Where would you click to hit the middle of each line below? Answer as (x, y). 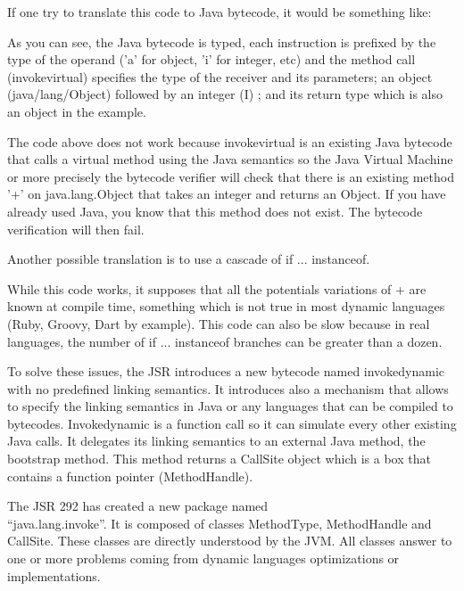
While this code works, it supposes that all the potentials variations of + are (217, 288)
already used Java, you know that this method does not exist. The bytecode (215, 211)
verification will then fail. (76, 229)
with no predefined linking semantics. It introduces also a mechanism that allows (228, 388)
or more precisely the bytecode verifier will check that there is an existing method (231, 176)
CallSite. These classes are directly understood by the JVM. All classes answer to (230, 541)
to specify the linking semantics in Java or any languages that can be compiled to (230, 406)
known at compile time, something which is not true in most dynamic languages (226, 306)
